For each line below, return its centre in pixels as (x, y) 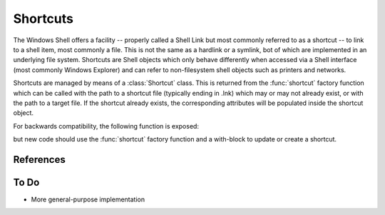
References (39, 160)
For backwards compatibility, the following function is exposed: (106, 126)
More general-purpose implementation (88, 199)
